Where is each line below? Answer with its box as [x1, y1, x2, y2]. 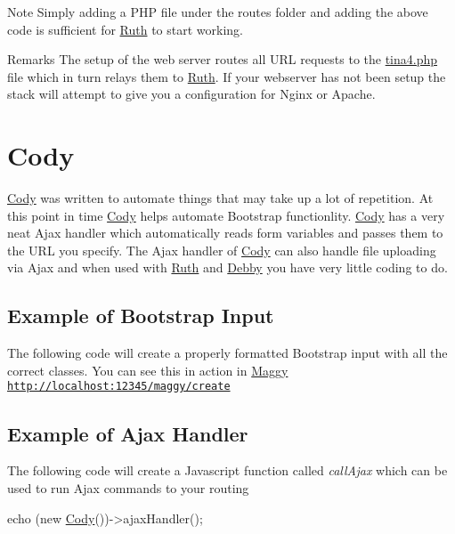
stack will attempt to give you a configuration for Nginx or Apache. [7, 85, 376, 103]
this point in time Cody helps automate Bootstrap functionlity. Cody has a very [7, 206, 445, 224]
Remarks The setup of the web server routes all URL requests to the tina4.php [7, 50, 438, 69]
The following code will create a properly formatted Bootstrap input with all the [7, 344, 448, 362]
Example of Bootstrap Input [7, 302, 274, 329]
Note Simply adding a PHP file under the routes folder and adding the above [7, 3, 428, 20]
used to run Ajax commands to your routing [7, 478, 249, 497]
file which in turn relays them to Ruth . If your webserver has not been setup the [7, 67, 446, 85]
